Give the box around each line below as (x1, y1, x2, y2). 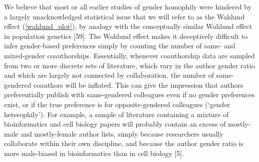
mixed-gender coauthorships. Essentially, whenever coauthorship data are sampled (4, 50, 255, 60)
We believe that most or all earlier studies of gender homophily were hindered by (4, 1, 252, 11)
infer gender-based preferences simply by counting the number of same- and (4, 40, 236, 51)
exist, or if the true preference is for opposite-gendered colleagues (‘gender (4, 99, 230, 109)
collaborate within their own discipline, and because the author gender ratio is (4, 138, 244, 149)
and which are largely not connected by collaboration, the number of (4, 70, 214, 80)
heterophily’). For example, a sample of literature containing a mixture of (4, 109, 229, 119)
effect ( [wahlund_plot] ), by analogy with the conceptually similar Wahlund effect (4, 21, 253, 31)
